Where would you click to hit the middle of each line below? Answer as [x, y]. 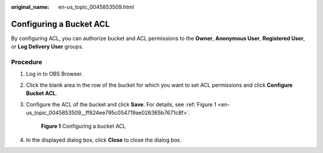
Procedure [27, 62]
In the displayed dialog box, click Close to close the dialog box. [104, 140]
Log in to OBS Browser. [54, 74]
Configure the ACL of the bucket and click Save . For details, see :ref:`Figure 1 [121, 104]
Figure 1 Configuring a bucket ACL [83, 126]
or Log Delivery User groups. [47, 47]
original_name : [30, 7]
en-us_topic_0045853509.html [96, 7]
